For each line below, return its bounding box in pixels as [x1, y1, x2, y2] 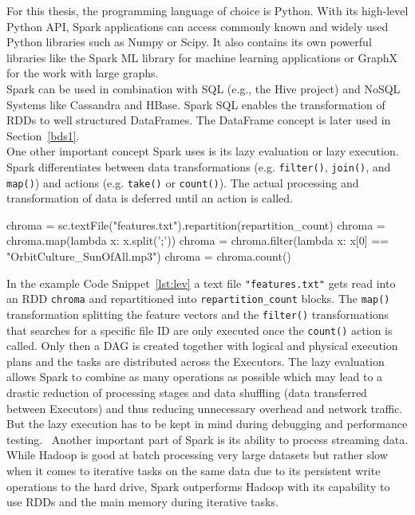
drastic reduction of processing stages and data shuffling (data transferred [6, 384, 367, 401]
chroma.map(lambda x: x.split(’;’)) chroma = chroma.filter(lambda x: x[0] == [6, 232, 389, 249]
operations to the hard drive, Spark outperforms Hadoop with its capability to [6, 478, 390, 494]
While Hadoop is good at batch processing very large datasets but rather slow [6, 446, 388, 463]
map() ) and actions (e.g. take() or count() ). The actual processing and [6, 174, 359, 191]
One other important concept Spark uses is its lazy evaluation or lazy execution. [6, 143, 399, 159]
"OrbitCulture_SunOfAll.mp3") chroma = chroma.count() [6, 248, 291, 265]
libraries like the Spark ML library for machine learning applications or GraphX [6, 49, 398, 65]
